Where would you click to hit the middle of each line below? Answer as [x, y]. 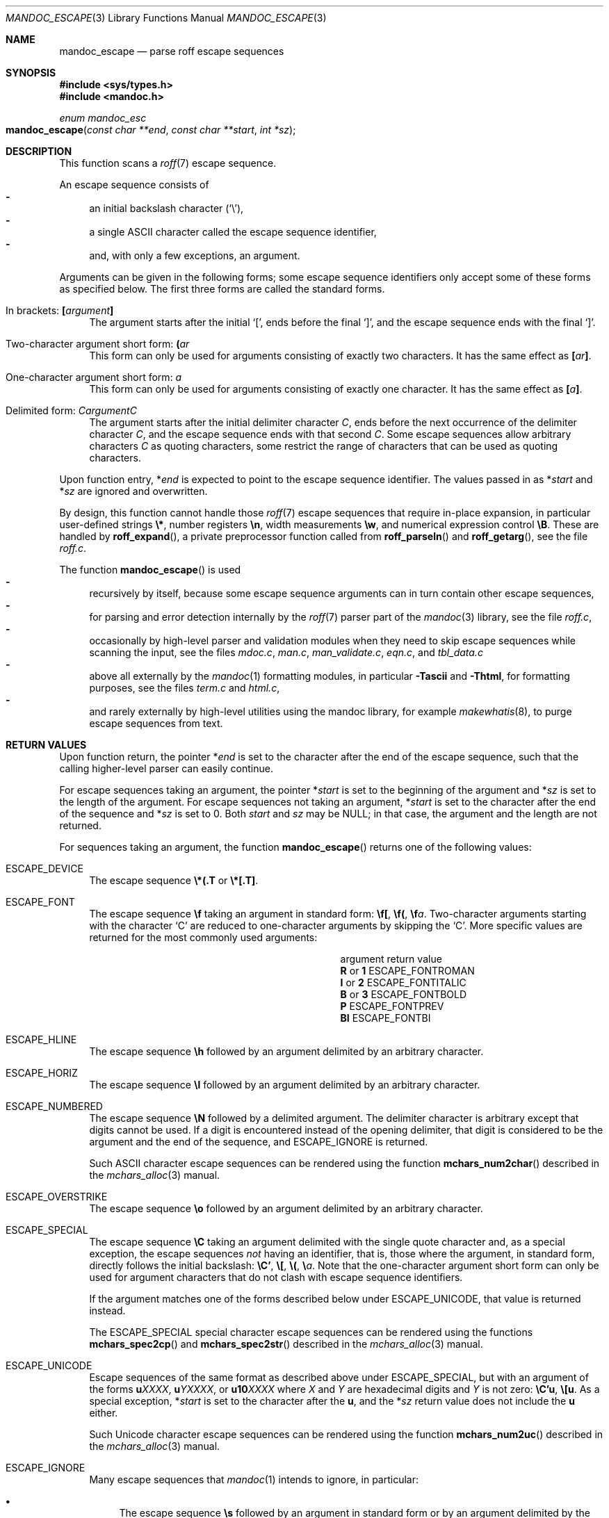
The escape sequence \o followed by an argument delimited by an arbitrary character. [286, 1208]
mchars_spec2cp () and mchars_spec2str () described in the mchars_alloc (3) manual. [286, 1344]
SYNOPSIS [31, 73]
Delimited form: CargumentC [71, 410]
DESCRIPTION [39, 151]
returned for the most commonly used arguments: [203, 937]
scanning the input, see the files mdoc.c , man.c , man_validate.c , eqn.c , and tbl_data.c [286, 652]
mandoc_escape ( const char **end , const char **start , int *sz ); [151, 130]
